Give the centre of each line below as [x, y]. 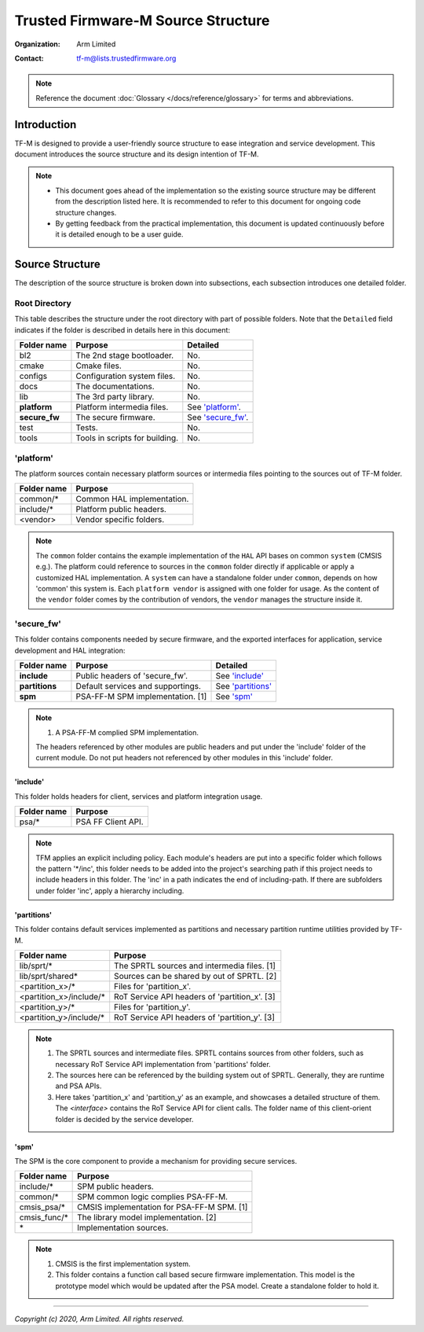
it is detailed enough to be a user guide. [119, 234]
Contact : [29, 58]
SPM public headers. [116, 1187]
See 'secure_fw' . [218, 418]
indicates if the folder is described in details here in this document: [122, 329]
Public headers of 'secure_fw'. [132, 676]
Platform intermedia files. [122, 407]
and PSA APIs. [79, 1086]
